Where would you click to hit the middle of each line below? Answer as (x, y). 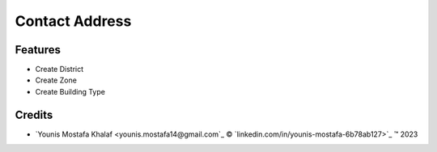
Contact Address (73, 21)
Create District (59, 70)
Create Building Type (70, 91)
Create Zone (56, 80)
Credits (34, 114)
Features (38, 50)
